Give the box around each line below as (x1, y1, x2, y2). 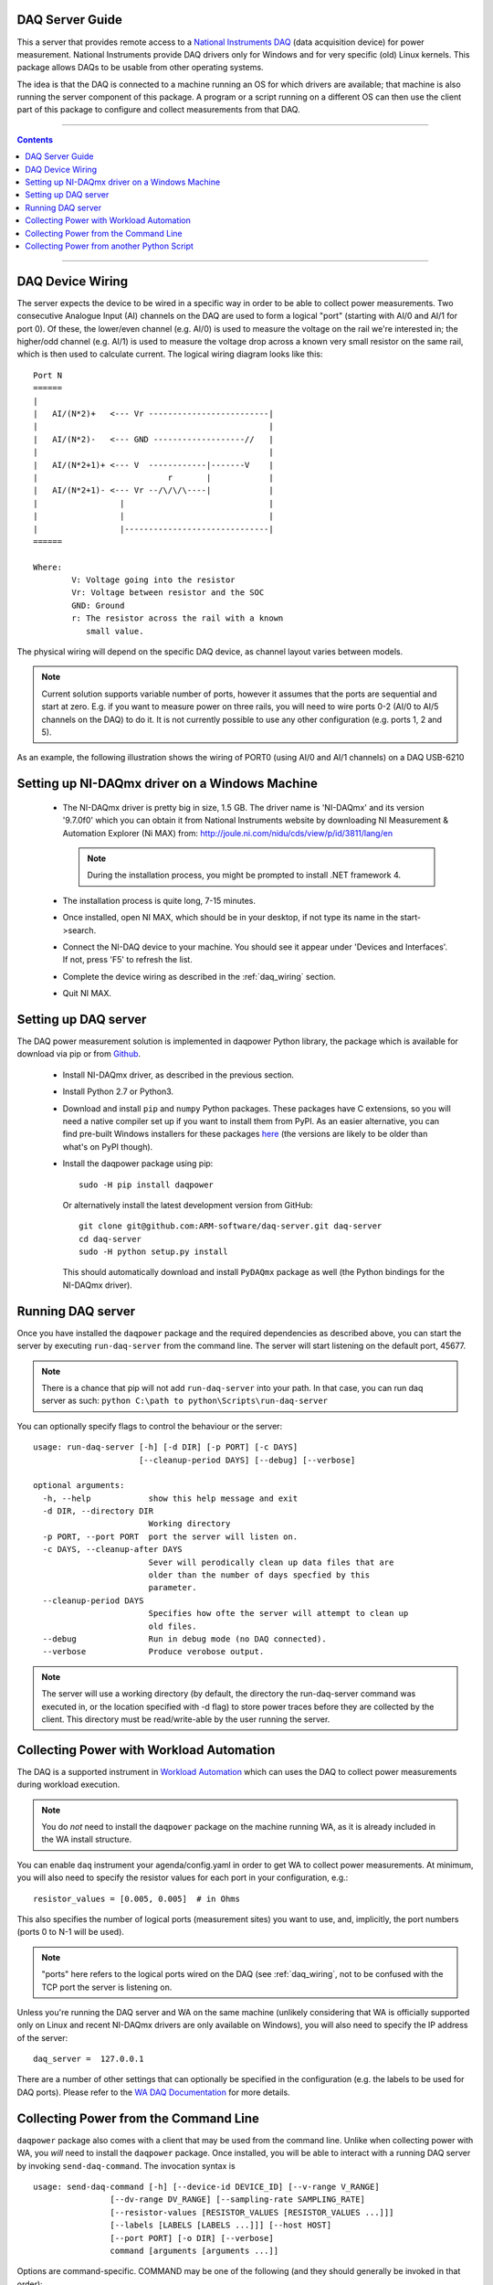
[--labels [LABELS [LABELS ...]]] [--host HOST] (110, 2220, 332, 2230)
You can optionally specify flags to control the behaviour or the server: (16, 1420, 283, 1431)
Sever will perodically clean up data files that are (148, 1557, 394, 1568)
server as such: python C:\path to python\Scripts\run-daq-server (41, 1395, 329, 1407)
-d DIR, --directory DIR (42, 1506, 154, 1516)
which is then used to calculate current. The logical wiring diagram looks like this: (16, 348, 323, 360)
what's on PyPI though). (62, 1141, 153, 1152)
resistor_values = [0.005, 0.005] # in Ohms (33, 1893, 241, 1904)
